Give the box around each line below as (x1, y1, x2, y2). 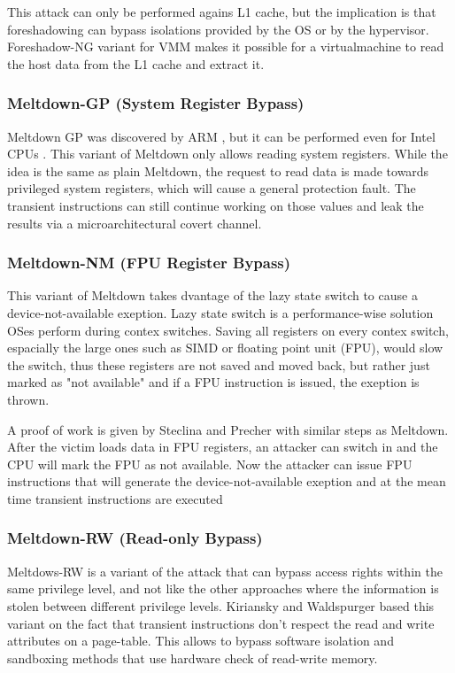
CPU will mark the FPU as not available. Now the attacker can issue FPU (7, 454, 413, 473)
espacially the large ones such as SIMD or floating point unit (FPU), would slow (7, 338, 443, 357)
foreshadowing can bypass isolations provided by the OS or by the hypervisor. (7, 19, 429, 38)
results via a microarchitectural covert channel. (7, 213, 262, 232)
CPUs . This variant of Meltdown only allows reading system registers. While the (7, 144, 448, 163)
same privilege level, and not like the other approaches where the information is (7, 579, 439, 598)
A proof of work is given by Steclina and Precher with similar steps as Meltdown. (7, 420, 449, 438)
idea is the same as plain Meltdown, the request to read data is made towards (7, 161, 429, 180)
